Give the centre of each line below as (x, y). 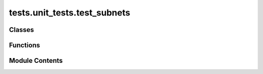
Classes (21, 30)
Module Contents (36, 61)
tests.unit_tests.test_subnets (70, 13)
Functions (25, 45)
